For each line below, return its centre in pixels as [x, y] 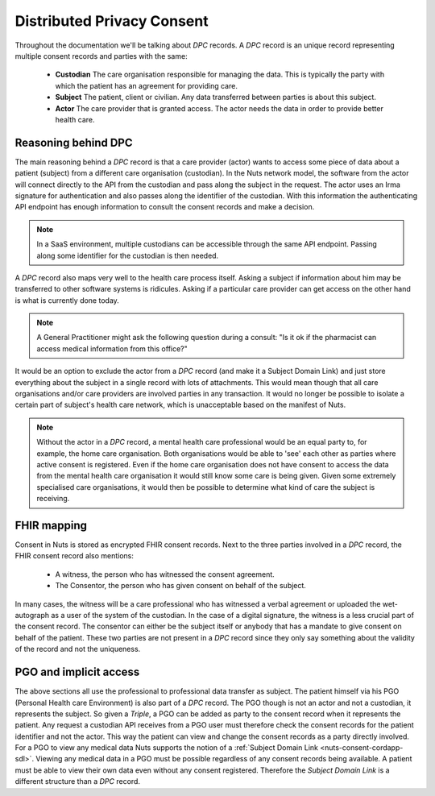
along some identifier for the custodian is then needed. [128, 255]
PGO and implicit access [77, 672]
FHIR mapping [51, 525]
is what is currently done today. [67, 300]
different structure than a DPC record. [78, 781]
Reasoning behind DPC [74, 142]
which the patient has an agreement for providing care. [146, 85]
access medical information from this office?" [112, 348]
